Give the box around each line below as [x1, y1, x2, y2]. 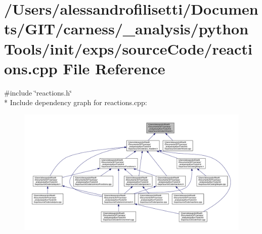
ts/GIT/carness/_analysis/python [4, 18, 249, 39]
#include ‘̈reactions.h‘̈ [4, 87, 72, 98]
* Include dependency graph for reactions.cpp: [4, 97, 147, 108]
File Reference [63, 58, 165, 78]
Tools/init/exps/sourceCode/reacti [4, 38, 252, 59]
